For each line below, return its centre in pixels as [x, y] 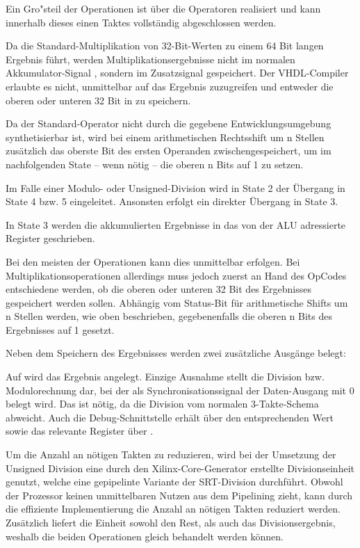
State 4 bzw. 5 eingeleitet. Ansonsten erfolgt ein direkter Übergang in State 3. [172, 201]
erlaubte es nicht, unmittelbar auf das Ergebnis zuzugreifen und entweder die [170, 86]
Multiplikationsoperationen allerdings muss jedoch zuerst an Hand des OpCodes [176, 275]
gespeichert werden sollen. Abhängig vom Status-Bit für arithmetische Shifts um [177, 302]
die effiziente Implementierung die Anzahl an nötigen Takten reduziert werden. [173, 509]
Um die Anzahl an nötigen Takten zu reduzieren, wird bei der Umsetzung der [171, 454]
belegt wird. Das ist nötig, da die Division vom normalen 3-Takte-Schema [162, 404]
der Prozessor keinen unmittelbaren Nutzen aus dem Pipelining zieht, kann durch [179, 495]
